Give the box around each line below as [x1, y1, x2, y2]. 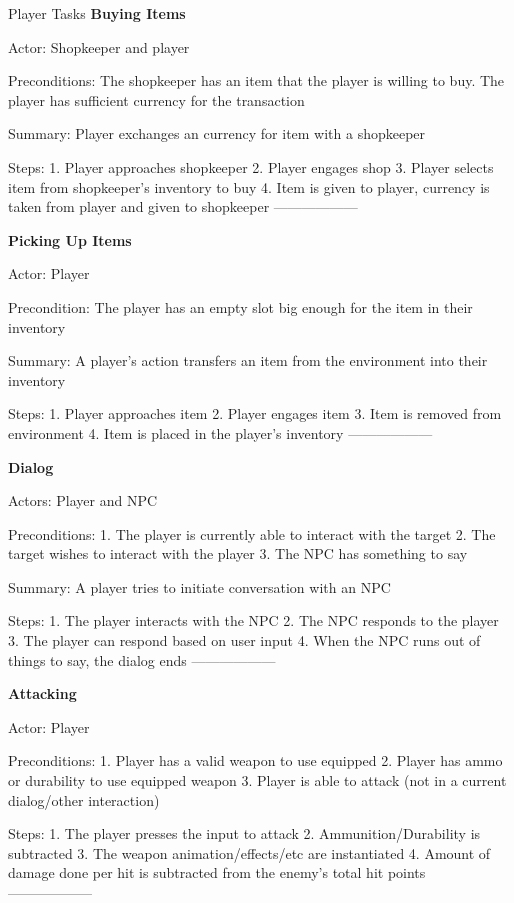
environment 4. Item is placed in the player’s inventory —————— [8, 422, 433, 443]
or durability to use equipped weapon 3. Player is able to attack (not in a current [8, 770, 507, 791]
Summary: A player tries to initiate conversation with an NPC [8, 576, 391, 597]
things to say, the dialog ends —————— [8, 649, 276, 670]
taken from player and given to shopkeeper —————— [8, 196, 358, 217]
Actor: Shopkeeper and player [8, 36, 190, 57]
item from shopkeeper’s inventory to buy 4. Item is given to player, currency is [8, 176, 490, 197]
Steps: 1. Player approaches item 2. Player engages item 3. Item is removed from [8, 403, 502, 424]
